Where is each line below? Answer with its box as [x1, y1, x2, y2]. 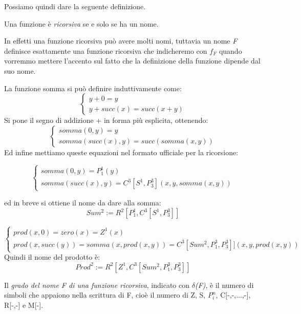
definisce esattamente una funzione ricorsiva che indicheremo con [4, 45, 207, 56]
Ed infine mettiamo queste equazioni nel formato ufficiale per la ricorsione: [4, 146, 239, 157]
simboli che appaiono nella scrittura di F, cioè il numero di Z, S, [4, 289, 206, 300]
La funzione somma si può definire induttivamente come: [4, 82, 182, 93]
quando [219, 45, 242, 56]
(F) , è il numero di [195, 279, 254, 290]
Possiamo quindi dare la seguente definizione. [4, 1, 146, 11]
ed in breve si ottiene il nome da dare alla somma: [4, 197, 161, 208]
